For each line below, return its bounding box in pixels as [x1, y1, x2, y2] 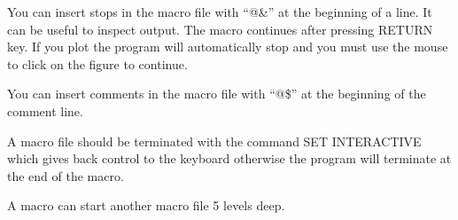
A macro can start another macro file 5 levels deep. [7, 196, 285, 215]
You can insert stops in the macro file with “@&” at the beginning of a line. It [7, 3, 432, 20]
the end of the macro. [7, 166, 124, 185]
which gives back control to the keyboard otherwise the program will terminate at [7, 149, 452, 168]
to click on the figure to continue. [7, 54, 188, 73]
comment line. [7, 101, 83, 120]
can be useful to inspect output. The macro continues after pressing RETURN [7, 20, 433, 38]
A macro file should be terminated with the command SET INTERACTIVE [7, 131, 422, 150]
